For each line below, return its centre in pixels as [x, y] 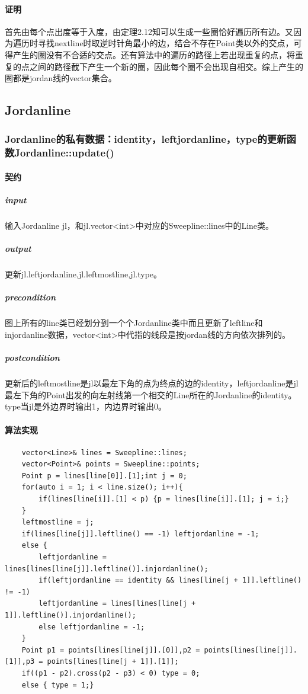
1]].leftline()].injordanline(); [70, 615]
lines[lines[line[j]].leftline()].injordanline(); [107, 569]
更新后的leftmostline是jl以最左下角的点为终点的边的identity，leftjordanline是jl [152, 383]
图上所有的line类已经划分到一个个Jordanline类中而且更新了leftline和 [134, 323]
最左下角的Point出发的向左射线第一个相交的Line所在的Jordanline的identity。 [151, 394]
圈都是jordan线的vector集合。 [61, 78]
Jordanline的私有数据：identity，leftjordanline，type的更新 [146, 139]
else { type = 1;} [58, 685]
